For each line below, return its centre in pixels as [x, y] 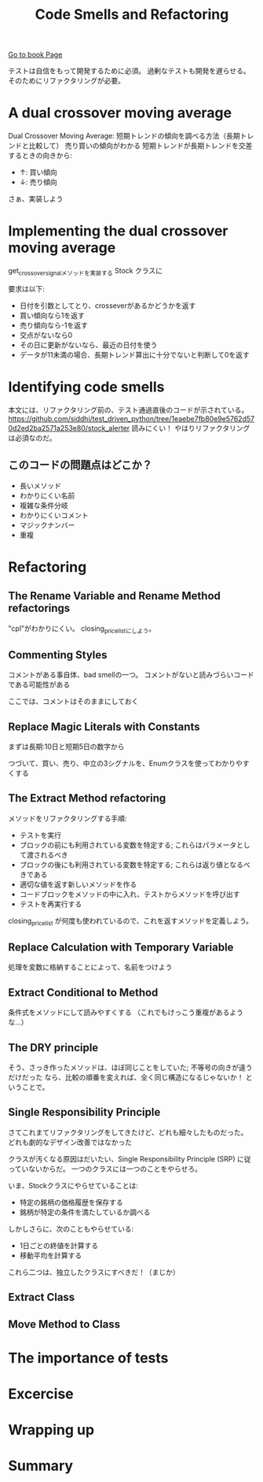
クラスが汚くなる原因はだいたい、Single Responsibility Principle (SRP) [122, 1158]
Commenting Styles [58, 655]
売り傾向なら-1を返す [53, 325]
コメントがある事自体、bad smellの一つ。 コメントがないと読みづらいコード [131, 675]
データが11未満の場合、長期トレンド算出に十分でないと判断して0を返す [134, 354]
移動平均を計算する [51, 1255]
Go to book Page [35, 55]
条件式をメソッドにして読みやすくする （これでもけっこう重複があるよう [126, 1013]
